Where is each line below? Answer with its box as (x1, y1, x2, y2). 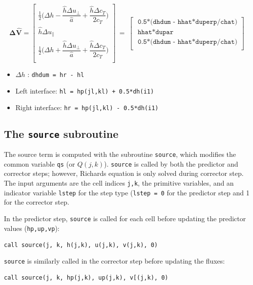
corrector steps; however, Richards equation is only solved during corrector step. (4, 168, 244, 178)
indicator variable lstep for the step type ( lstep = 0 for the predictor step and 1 (4, 187, 250, 197)
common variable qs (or (4, 158, 75, 169)
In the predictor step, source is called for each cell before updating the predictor (4, 213, 246, 223)
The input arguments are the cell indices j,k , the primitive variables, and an (4, 177, 234, 188)
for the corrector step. (4, 197, 69, 207)
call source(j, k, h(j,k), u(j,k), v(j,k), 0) (4, 242, 158, 249)
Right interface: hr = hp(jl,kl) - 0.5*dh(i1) (15, 102, 159, 112)
